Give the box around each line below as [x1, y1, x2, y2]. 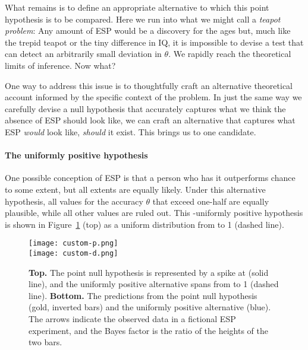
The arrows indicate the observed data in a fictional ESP [29, 312, 236, 324]
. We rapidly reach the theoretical [168, 47, 291, 60]
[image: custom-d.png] [29, 249, 118, 257]
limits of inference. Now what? [5, 59, 116, 71]
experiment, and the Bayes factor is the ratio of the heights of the [29, 324, 269, 336]
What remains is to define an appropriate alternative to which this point [5, 1, 269, 13]
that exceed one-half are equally [152, 195, 269, 207]
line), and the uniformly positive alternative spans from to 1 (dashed [29, 278, 279, 290]
